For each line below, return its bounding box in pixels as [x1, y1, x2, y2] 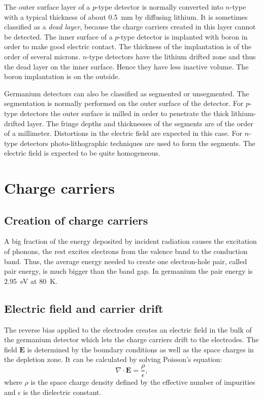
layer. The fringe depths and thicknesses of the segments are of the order [27, 118, 253, 128]
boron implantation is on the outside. [4, 71, 120, 82]
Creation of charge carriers [4, 212, 148, 228]
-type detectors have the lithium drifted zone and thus [87, 51, 256, 61]
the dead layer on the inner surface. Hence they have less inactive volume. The [4, 61, 249, 71]
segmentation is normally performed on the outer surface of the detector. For [4, 98, 244, 108]
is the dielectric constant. [23, 386, 102, 397]
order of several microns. [4, 51, 81, 61]
